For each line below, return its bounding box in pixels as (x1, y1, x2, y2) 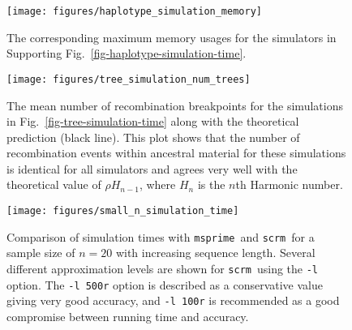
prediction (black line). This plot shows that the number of (6, 128, 300, 145)
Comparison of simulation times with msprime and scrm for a (6, 228, 315, 245)
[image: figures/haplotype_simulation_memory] (6, 6, 262, 17)
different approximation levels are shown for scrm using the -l (6, 259, 319, 276)
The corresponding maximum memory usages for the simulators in (6, 28, 337, 45)
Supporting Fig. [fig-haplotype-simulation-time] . (6, 45, 247, 62)
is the (197, 176, 225, 193)
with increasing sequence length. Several (115, 244, 316, 261)
